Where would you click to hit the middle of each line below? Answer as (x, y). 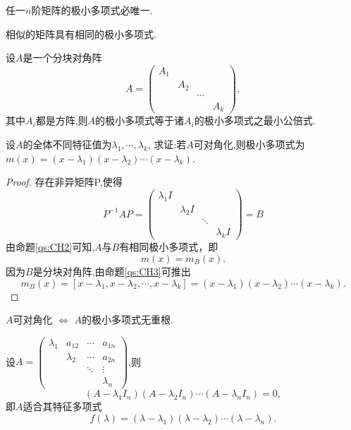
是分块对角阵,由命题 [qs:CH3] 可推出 (112, 271)
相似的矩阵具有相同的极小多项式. (81, 34)
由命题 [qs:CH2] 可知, (50, 247)
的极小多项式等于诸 (140, 120)
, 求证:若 (167, 144)
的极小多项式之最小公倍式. (255, 120)
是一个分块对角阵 (62, 58)
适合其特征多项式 (62, 406)
